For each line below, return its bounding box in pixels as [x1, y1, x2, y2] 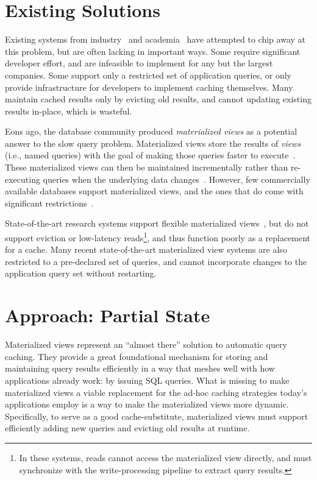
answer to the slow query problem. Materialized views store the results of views [5, 136, 301, 149]
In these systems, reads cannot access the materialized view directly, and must [19, 451, 312, 464]
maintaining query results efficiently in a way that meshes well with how [5, 362, 275, 375]
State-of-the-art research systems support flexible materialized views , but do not [5, 217, 309, 230]
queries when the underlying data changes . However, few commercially [43, 172, 310, 185]
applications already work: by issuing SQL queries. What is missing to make [5, 373, 290, 386]
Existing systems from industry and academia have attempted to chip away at [5, 33, 305, 46]
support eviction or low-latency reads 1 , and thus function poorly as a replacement [5, 230, 311, 244]
